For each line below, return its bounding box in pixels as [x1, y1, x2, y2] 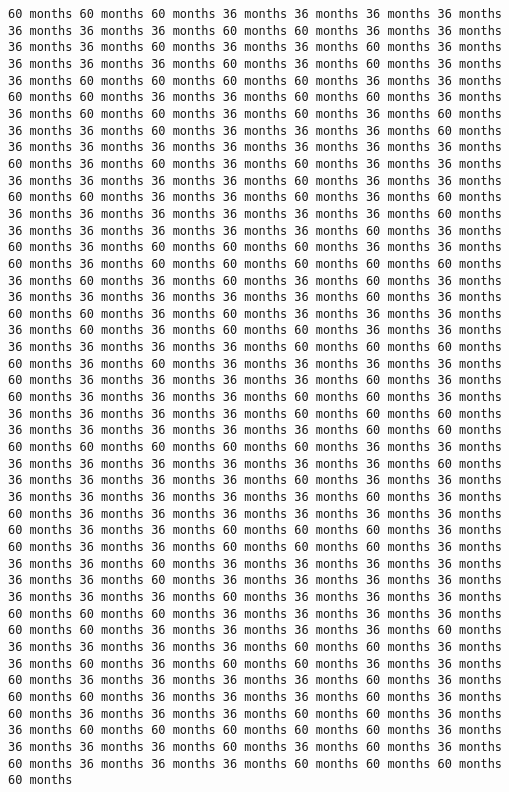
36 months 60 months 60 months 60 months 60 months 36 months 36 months [8, 73, 502, 88]
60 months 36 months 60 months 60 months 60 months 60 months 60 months [8, 256, 502, 271]
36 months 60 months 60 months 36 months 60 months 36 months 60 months [8, 106, 502, 121]
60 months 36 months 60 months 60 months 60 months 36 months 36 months [8, 240, 502, 255]
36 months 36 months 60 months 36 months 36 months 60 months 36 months [8, 40, 502, 55]
